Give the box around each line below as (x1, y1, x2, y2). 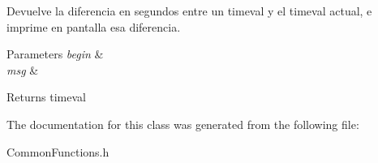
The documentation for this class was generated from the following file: (6, 115, 359, 132)
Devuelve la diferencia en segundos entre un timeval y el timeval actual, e (6, 2, 372, 19)
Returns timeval (6, 88, 86, 105)
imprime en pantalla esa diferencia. (6, 18, 181, 35)
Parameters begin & (6, 45, 104, 62)
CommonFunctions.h (6, 143, 110, 160)
